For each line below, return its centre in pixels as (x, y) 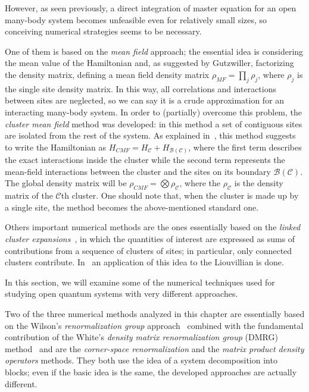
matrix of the (29, 195)
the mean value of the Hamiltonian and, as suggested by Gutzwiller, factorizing (149, 63)
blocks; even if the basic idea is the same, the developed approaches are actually (151, 371)
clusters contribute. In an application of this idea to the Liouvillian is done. (144, 262)
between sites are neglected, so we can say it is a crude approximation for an (145, 100)
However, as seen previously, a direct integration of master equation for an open (151, 8)
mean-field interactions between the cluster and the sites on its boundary (138, 171)
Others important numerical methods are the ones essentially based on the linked (153, 227)
